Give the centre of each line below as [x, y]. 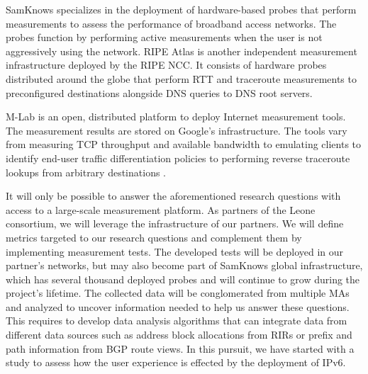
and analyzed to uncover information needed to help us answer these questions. [178, 306]
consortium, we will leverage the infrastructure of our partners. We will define [175, 223]
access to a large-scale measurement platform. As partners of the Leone [161, 209]
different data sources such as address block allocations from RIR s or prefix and [179, 335]
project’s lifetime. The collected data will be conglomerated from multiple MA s [178, 293]
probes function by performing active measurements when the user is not [164, 37]
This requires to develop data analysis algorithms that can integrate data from [177, 321]
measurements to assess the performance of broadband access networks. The [171, 23]
